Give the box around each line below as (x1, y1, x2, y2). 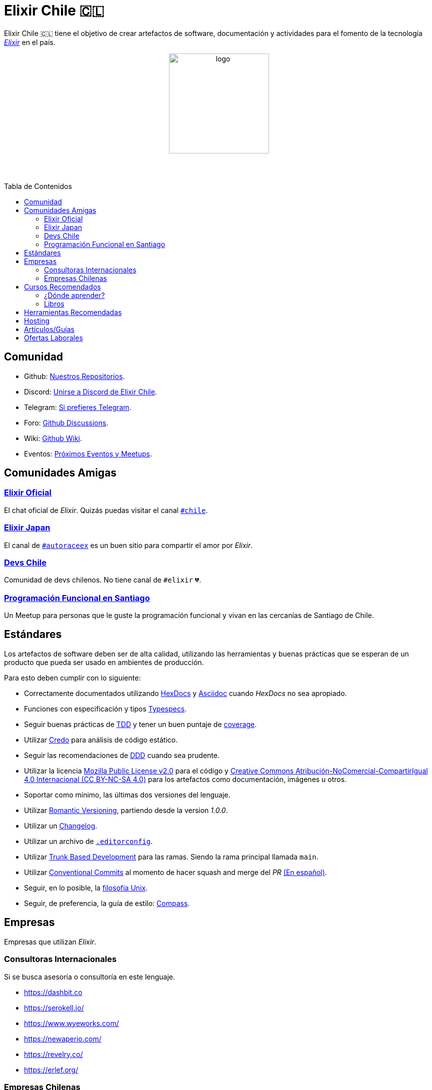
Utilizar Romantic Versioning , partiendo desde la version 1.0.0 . (24, 805, 228, 814)
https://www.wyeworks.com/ (24, 1018, 119, 1027)
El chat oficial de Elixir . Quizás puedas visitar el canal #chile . (4, 505, 208, 514)
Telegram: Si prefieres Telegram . (24, 402, 131, 411)
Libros (44, 299, 64, 308)
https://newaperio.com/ (24, 1034, 101, 1043)
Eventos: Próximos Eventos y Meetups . (24, 449, 152, 458)
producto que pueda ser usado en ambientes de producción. (4, 657, 204, 666)
